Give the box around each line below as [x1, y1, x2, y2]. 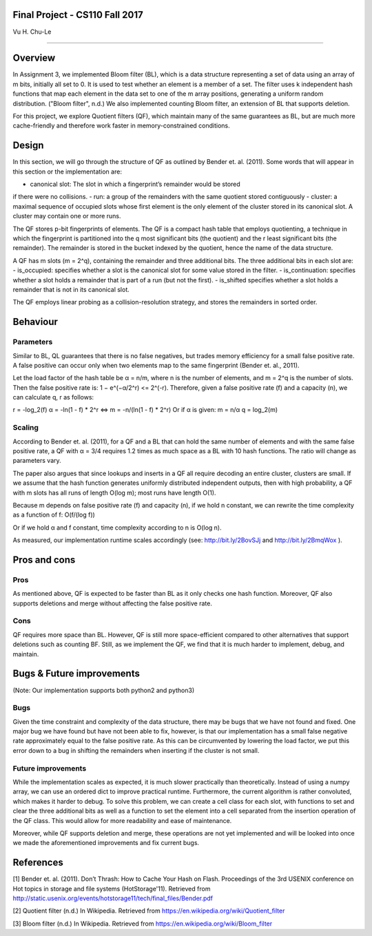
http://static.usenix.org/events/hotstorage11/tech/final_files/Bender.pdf [12, 894, 214, 902]
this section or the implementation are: [12, 167, 122, 176]
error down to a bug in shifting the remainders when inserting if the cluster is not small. [12, 746, 260, 754]
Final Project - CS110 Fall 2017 [12, 9, 144, 21]
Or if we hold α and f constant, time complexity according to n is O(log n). [12, 523, 222, 532]
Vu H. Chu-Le [12, 28, 52, 36]
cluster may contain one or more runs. [12, 212, 121, 220]
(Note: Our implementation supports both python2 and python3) [12, 686, 195, 694]
